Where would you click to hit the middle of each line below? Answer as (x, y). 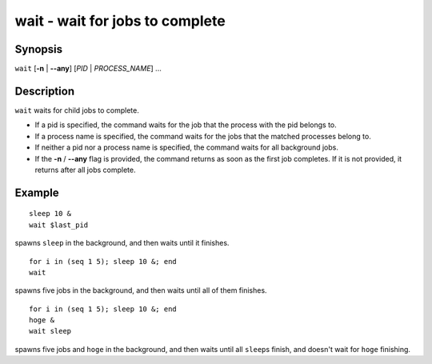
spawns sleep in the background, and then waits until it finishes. (122, 243)
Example (37, 192)
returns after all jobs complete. (85, 170)
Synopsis (39, 49)
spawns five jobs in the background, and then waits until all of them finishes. (141, 290)
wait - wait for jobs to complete (120, 21)
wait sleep (50, 331)
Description (45, 91)
